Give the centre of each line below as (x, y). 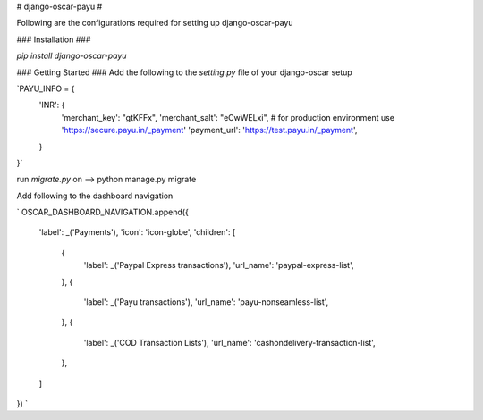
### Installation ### (54, 39)
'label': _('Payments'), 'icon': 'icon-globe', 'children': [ (137, 232)
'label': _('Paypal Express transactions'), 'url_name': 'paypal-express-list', (219, 265)
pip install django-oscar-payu (72, 56)
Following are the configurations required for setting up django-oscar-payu (155, 23)
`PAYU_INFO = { (46, 88)
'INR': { (52, 105)
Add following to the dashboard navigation (95, 196)
